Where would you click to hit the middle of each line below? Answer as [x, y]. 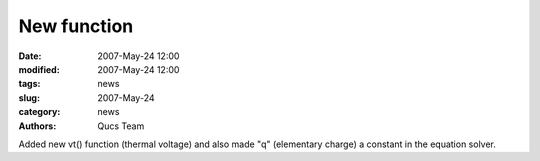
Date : [30, 56]
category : [39, 112]
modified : [39, 69]
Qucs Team [121, 126]
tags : [29, 84]
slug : [29, 97]
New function [76, 26]
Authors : [37, 126]
